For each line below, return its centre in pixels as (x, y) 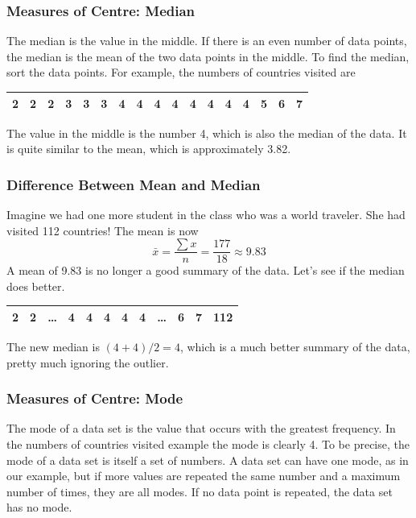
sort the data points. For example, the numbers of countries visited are (181, 72)
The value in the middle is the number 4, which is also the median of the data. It (207, 133)
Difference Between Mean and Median (134, 184)
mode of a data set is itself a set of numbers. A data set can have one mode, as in (208, 460)
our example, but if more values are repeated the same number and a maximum (204, 476)
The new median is (53, 347)
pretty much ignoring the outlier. (88, 362)
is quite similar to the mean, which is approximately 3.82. (149, 149)
